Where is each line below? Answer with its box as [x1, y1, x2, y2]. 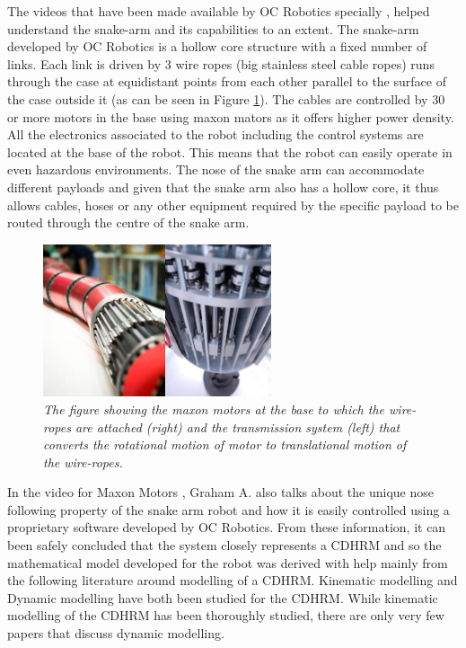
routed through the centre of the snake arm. [7, 213, 250, 232]
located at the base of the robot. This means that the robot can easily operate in [7, 142, 453, 161]
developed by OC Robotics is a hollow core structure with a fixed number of [7, 37, 427, 56]
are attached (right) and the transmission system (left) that [75, 417, 400, 436]
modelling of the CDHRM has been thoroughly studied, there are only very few [7, 606, 444, 625]
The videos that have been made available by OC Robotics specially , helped [7, 2, 430, 20]
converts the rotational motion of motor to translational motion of [43, 435, 407, 454]
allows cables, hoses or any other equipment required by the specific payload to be [7, 195, 459, 214]
